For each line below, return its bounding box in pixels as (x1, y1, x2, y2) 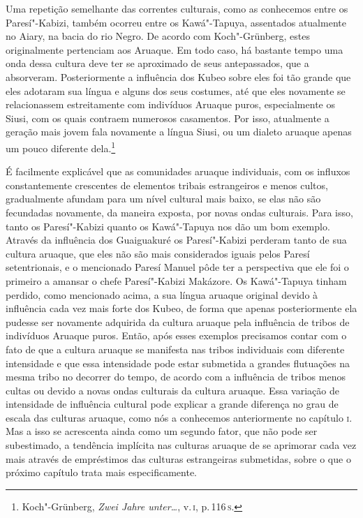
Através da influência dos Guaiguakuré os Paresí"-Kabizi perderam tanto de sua (6, 232, 347, 247)
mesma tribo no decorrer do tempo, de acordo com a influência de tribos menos (6, 369, 346, 384)
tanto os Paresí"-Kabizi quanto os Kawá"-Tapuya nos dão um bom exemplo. (6, 219, 330, 233)
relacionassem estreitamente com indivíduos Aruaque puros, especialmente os (6, 97, 335, 112)
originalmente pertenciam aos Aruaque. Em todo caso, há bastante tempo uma (6, 42, 343, 57)
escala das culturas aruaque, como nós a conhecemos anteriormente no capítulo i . (6, 410, 353, 424)
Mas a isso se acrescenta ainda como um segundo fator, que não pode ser (6, 424, 318, 438)
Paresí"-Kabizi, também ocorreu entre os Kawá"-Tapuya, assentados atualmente (6, 15, 346, 29)
